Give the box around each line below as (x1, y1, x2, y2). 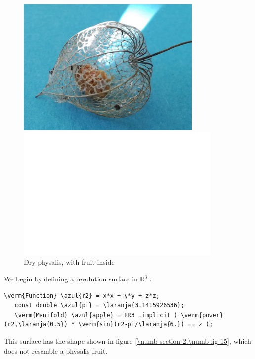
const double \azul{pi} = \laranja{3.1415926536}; (14, 302, 185, 309)
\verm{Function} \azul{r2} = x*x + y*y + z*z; (4, 292, 160, 299)
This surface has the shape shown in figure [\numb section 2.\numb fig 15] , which (4, 336, 251, 346)
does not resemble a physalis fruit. (4, 345, 108, 356)
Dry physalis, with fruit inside (24, 257, 115, 267)
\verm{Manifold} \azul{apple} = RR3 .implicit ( (14, 311, 177, 319)
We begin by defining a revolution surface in (4, 274, 138, 284)
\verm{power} (180, 311, 223, 319)
